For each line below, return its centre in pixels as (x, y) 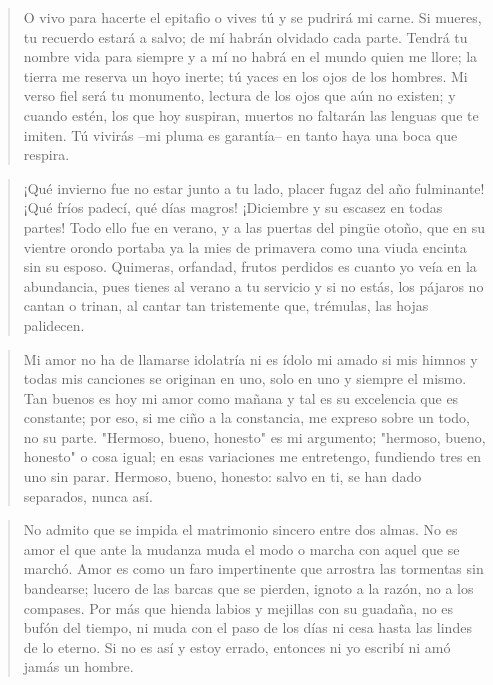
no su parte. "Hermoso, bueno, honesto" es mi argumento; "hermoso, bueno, (254, 436)
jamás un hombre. (78, 666)
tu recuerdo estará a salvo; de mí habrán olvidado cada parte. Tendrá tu (245, 36)
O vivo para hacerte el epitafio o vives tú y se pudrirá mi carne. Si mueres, (252, 17)
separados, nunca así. (88, 495)
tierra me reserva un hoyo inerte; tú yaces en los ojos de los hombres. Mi (245, 75)
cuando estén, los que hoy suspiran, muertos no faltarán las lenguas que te (251, 114)
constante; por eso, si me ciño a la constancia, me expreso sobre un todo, (246, 417)
